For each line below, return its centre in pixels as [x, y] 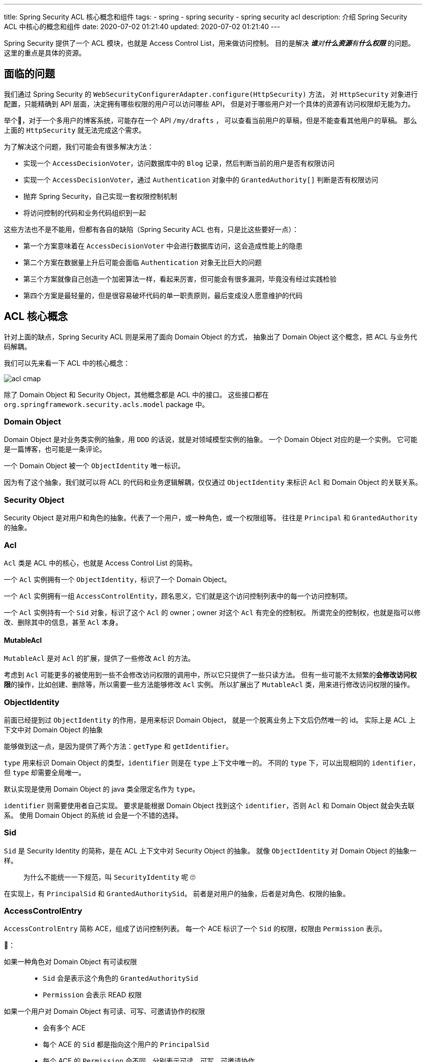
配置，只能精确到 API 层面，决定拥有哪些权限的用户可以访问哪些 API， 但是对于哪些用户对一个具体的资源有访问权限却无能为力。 [209, 104]
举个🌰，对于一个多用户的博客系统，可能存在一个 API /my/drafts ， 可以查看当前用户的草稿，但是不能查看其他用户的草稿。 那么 [211, 120]
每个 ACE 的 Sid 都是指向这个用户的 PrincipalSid [126, 1044]
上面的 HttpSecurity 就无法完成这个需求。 [75, 130]
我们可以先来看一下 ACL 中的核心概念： [67, 363]
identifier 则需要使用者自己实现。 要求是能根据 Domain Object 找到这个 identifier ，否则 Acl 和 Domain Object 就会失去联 [209, 805]
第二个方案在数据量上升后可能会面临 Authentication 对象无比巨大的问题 [142, 262]
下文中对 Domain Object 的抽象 [53, 729]
